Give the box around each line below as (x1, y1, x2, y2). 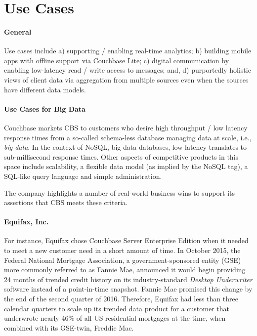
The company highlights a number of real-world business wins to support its (4, 187, 235, 198)
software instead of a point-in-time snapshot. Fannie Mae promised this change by (4, 284, 253, 294)
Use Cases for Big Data (4, 103, 86, 114)
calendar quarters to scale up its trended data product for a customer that (4, 303, 229, 313)
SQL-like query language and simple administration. (4, 170, 162, 181)
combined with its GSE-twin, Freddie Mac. (4, 322, 134, 333)
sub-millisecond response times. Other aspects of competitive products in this (4, 151, 239, 162)
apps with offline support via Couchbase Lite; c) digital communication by (4, 55, 229, 65)
